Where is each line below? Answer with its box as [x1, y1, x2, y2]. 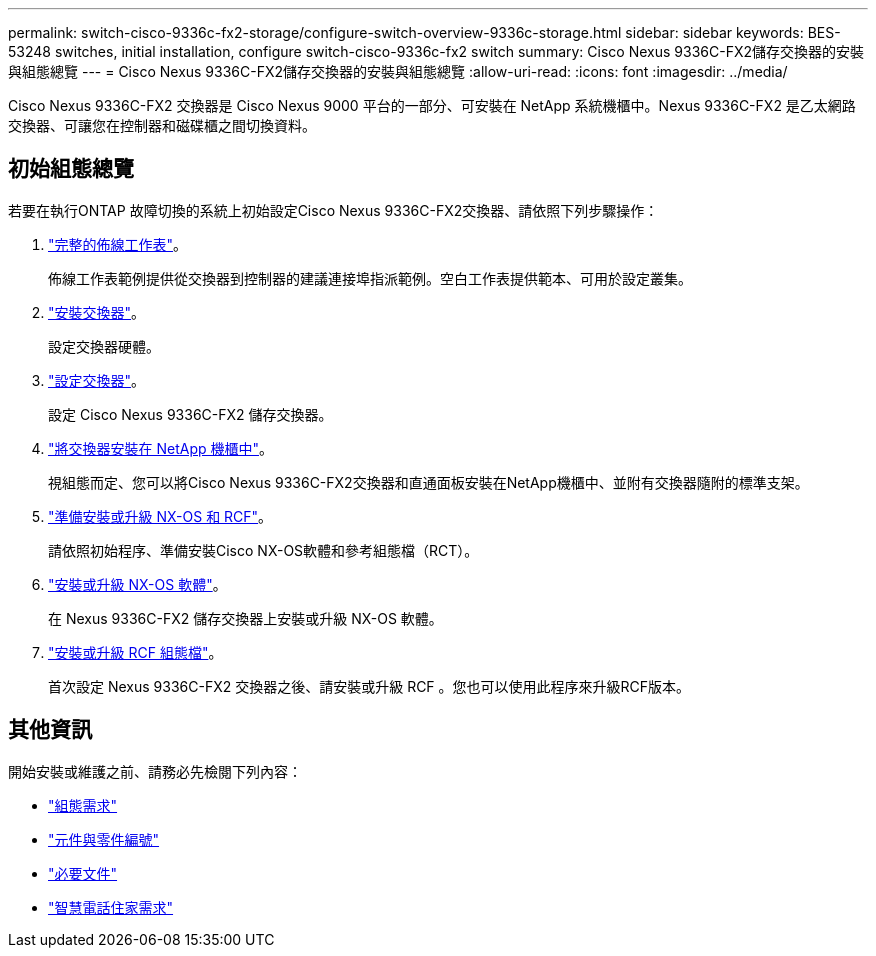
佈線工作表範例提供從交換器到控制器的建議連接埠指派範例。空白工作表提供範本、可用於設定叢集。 [48, 269, 692, 287]
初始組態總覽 [8, 156, 134, 182]
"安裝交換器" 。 [48, 303, 146, 321]
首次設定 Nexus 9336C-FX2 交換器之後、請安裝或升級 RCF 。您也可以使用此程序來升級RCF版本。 [48, 677, 691, 695]
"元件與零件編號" [48, 830, 160, 848]
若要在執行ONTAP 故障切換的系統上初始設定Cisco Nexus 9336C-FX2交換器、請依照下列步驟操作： [8, 201, 659, 219]
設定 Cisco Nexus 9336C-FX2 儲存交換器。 [48, 405, 333, 423]
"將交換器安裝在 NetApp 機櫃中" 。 [48, 439, 274, 457]
